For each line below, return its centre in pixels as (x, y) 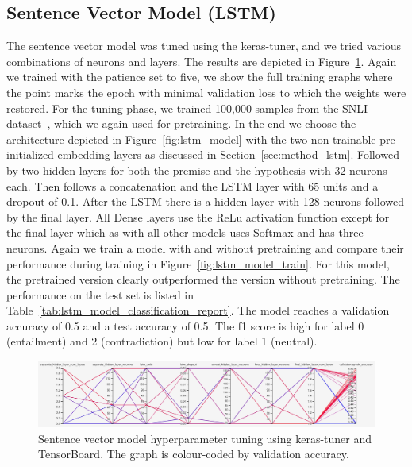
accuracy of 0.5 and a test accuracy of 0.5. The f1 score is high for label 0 (185, 325)
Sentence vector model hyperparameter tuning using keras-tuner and (205, 438)
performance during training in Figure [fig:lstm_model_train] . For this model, (198, 263)
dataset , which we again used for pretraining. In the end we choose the (181, 124)
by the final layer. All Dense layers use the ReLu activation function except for (198, 216)
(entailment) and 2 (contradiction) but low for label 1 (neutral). (162, 341)
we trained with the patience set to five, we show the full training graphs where (200, 77)
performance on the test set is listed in (100, 294)
